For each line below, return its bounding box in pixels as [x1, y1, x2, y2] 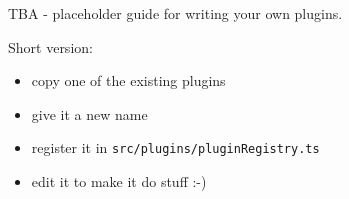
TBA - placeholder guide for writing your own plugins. [8, 3, 343, 23]
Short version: [8, 36, 93, 57]
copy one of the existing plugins [31, 70, 226, 91]
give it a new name [31, 103, 148, 124]
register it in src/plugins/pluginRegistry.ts [31, 137, 320, 158]
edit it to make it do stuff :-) [31, 171, 207, 192]
